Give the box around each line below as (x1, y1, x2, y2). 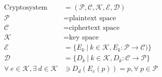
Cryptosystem (4, 4, 48, 12)
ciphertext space (69, 24, 120, 32)
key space (69, 34, 99, 42)
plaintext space (69, 15, 116, 22)
